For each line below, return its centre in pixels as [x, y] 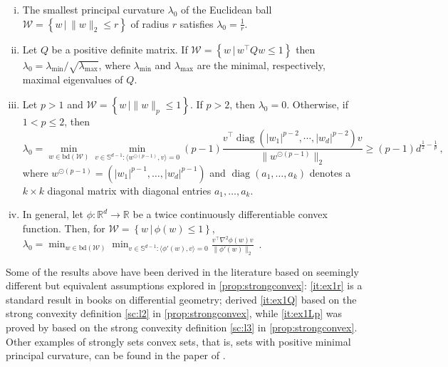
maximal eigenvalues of [73, 79]
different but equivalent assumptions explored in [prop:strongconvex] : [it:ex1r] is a [184, 285]
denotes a [330, 172]
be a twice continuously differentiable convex [230, 214]
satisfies [197, 23]
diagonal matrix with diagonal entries [129, 190]
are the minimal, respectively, [261, 64]
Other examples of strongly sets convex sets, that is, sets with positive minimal [178, 341]
